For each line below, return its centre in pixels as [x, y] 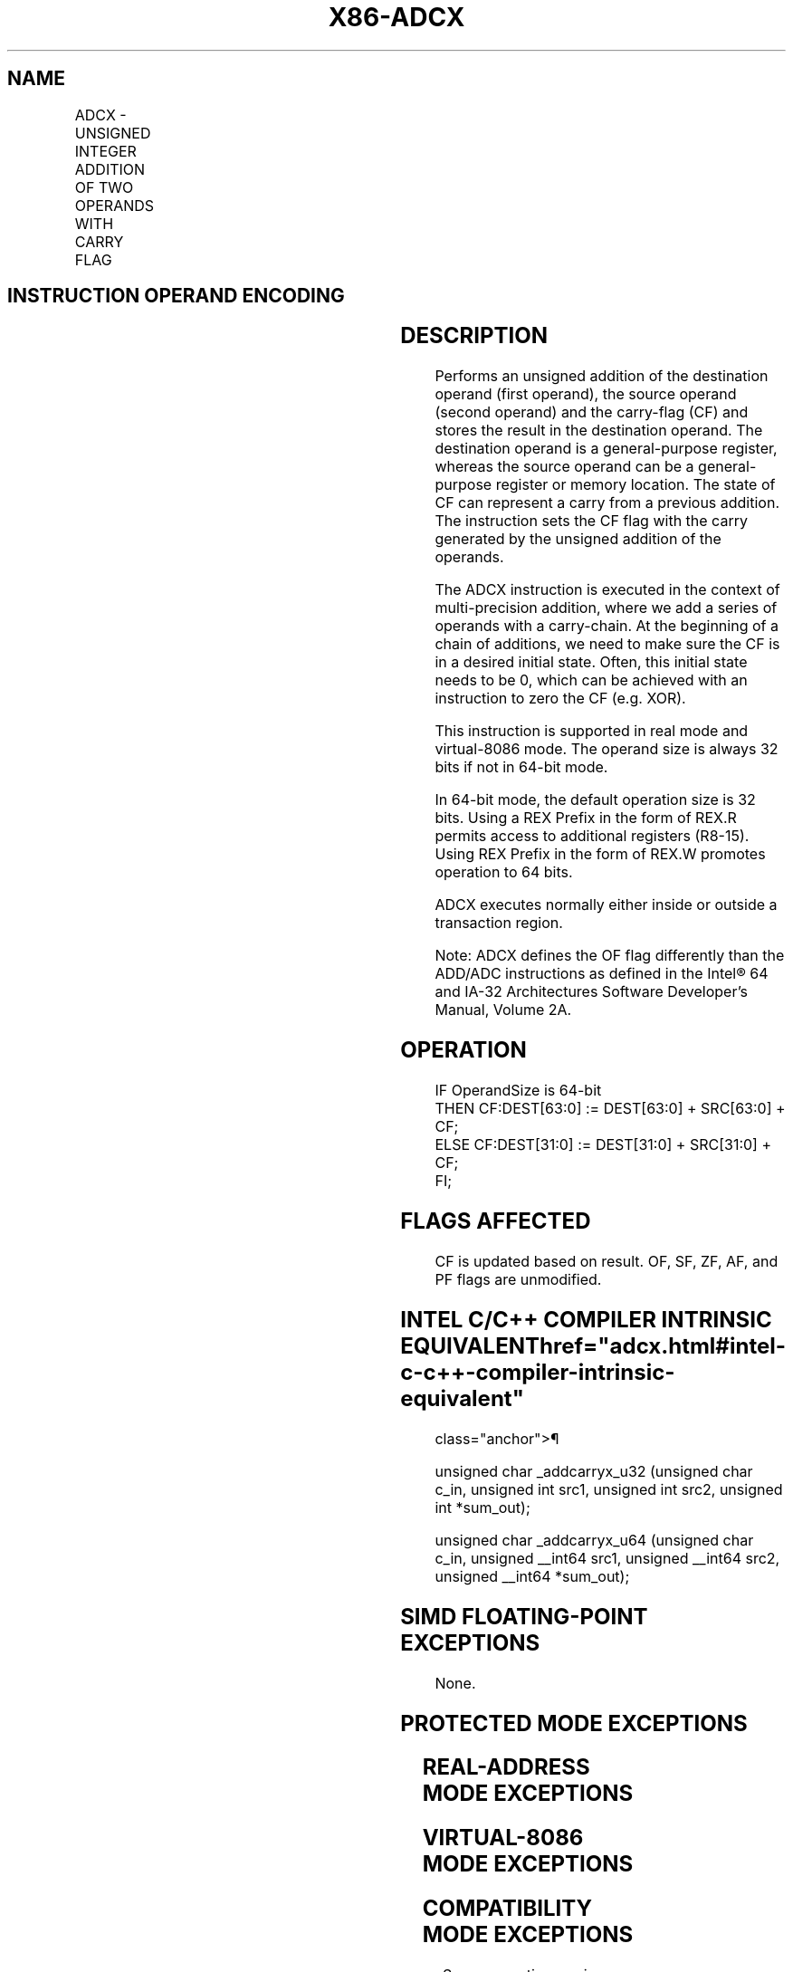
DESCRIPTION [474, 336]
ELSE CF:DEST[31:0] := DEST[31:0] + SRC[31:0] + [603, 1145]
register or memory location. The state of [635, 485]
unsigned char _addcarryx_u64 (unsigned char [594, 1540]
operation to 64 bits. [504, 872]
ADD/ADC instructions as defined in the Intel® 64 [602, 974]
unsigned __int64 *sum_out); [532, 1576]
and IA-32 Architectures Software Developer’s [592, 992]
